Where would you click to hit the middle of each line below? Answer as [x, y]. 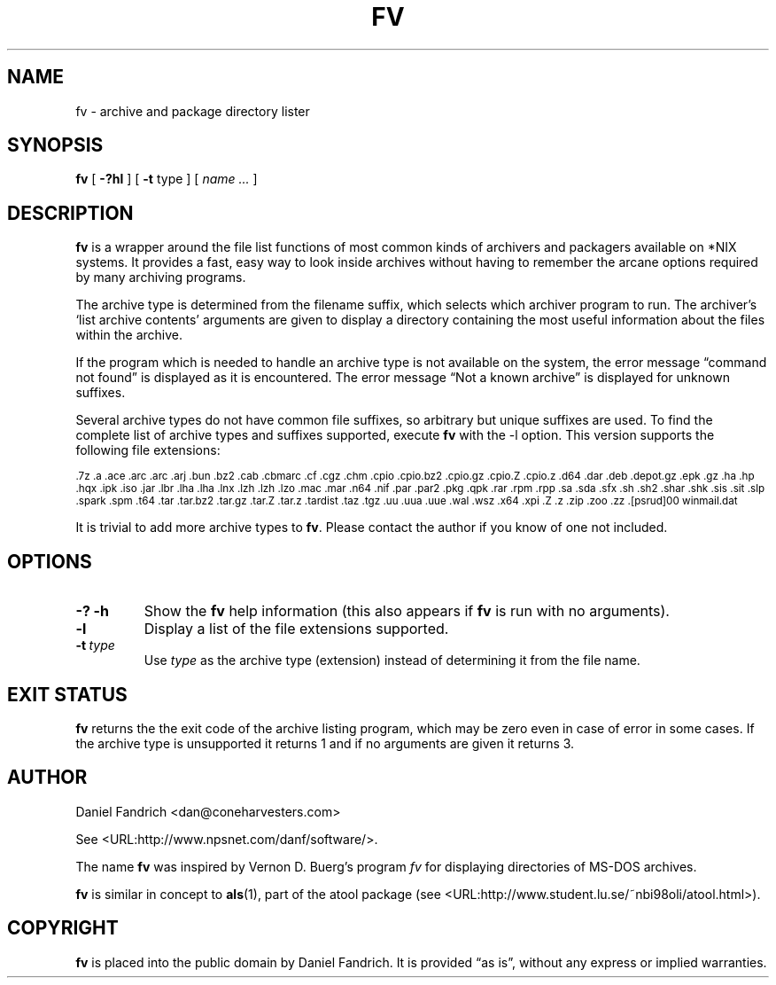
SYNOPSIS [55, 145]
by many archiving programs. [161, 278]
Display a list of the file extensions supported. [296, 629]
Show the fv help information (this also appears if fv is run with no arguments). [407, 611]
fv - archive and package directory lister [193, 111]
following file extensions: [148, 450]
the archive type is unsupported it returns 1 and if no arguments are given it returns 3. [325, 743]
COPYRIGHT [63, 928]
